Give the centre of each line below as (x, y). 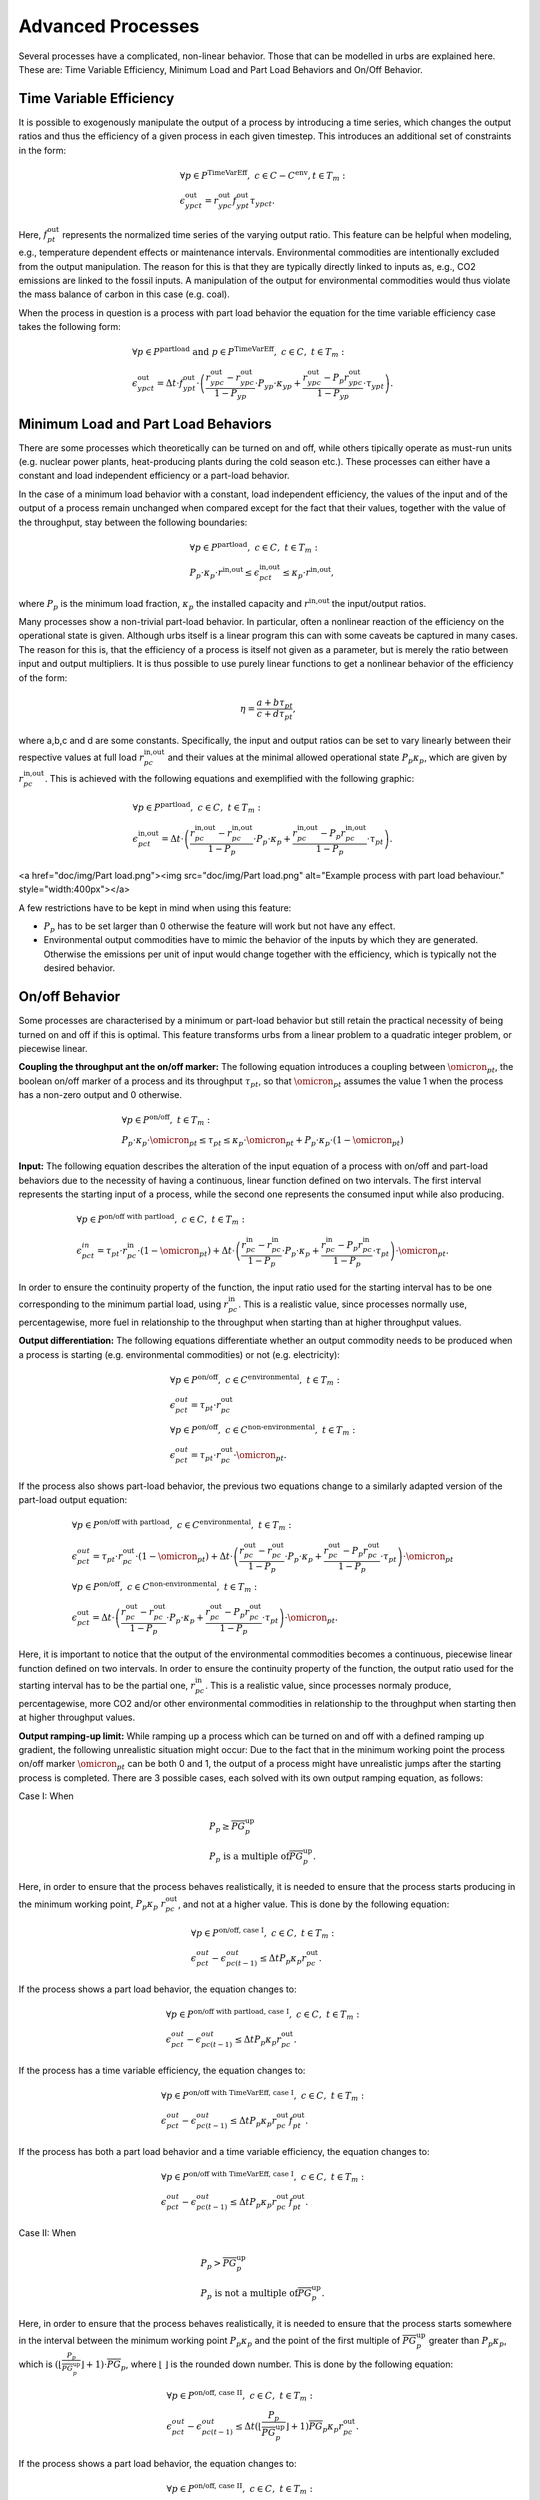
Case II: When (47, 2232)
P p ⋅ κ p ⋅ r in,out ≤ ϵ (224, 572)
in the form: (42, 150)
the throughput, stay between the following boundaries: (133, 522)
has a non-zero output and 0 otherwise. (100, 1095)
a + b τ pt (275, 703)
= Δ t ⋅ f (170, 383)
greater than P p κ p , (467, 2342)
